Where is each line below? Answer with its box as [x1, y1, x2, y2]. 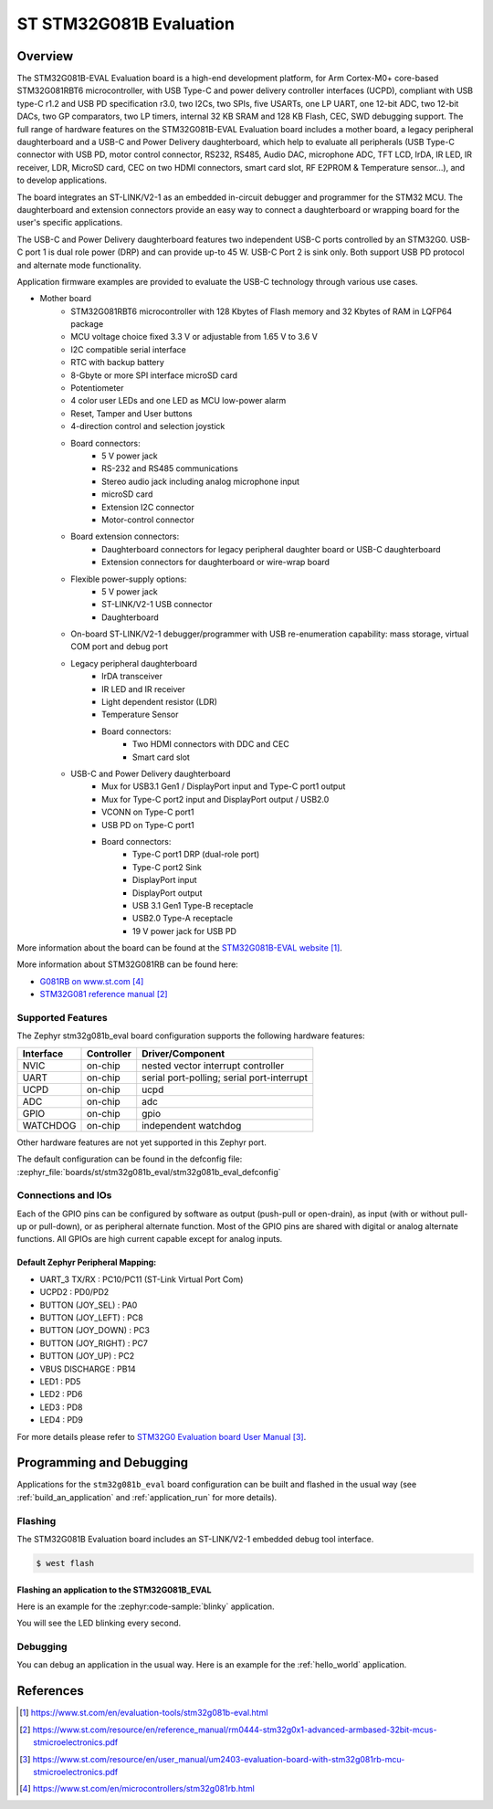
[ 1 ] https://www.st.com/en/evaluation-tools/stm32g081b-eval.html [19, 1708, 268, 1719]
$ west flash [36, 1558, 95, 1568]
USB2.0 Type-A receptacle [132, 913, 233, 924]
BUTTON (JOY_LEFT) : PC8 [39, 1312, 143, 1323]
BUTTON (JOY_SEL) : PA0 [39, 1299, 138, 1310]
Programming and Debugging [16, 1455, 189, 1470]
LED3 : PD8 [39, 1402, 83, 1413]
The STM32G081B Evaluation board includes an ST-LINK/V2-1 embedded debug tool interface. [16, 1533, 374, 1544]
